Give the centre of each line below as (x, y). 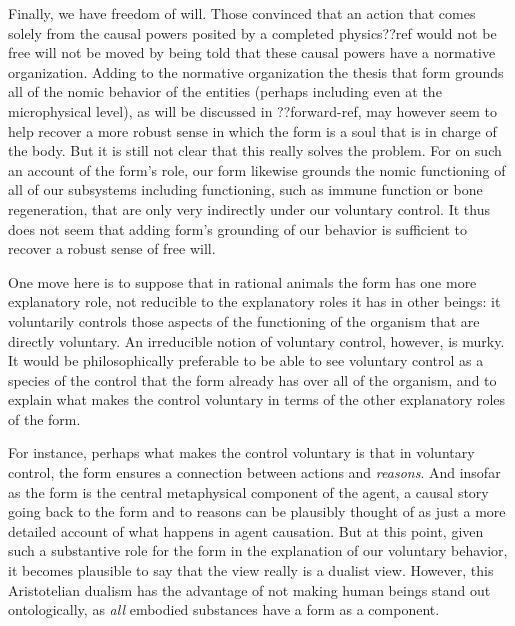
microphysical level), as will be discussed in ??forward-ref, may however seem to (253, 110)
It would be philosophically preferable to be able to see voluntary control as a (246, 360)
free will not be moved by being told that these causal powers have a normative (252, 52)
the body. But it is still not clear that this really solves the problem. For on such (255, 150)
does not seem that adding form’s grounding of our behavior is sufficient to (238, 228)
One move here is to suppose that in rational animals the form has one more (242, 281)
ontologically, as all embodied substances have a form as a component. (224, 609)
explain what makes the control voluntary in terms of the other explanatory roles (257, 399)
